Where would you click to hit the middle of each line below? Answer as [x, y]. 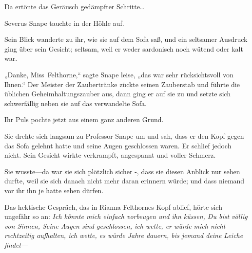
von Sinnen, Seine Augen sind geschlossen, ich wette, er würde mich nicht [115, 226]
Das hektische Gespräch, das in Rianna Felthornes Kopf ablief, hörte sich [113, 207]
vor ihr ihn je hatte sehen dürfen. [54, 190]
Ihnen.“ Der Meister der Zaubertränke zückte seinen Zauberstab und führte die [122, 84]
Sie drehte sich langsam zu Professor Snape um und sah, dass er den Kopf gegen [124, 136]
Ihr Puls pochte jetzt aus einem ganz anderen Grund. [84, 119]
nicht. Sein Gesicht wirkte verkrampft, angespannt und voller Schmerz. [110, 155]
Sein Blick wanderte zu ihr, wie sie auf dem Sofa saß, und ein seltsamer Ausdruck [126, 39]
